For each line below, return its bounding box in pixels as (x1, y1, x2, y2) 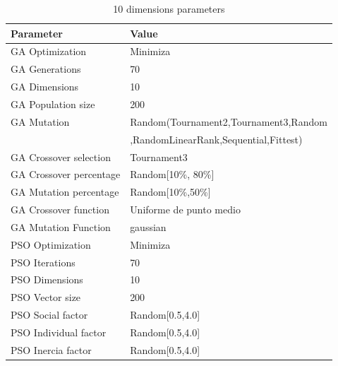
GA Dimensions (11, 79, 79, 94)
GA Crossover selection (11, 149, 111, 164)
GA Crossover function (11, 202, 109, 217)
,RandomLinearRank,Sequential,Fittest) (130, 131, 303, 146)
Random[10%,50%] (130, 184, 211, 199)
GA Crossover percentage (11, 167, 121, 182)
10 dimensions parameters (113, 1, 225, 16)
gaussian (130, 219, 167, 234)
